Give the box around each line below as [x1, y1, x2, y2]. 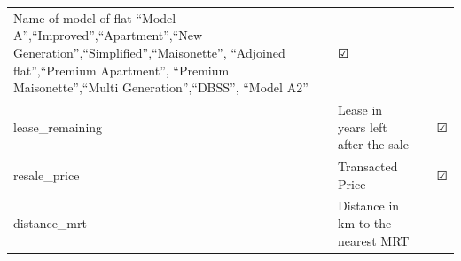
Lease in [338, 99, 383, 118]
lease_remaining [13, 117, 103, 136]
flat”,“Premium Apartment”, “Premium [13, 60, 230, 79]
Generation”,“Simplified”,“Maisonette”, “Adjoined [13, 43, 285, 61]
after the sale [338, 135, 409, 154]
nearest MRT [338, 231, 410, 249]
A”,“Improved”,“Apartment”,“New [13, 26, 203, 44]
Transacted [338, 157, 398, 175]
